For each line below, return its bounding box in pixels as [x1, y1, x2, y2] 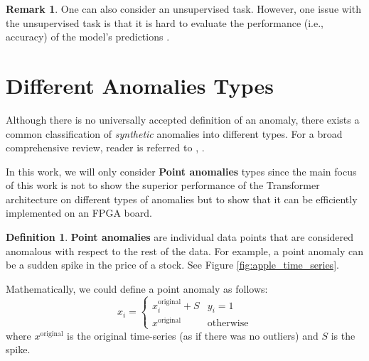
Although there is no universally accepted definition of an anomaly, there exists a [6, 112, 360, 126]
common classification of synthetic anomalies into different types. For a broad [6, 126, 343, 141]
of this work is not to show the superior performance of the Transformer [6, 178, 320, 193]
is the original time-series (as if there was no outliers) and [67, 328, 319, 343]
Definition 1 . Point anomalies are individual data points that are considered [6, 230, 354, 244]
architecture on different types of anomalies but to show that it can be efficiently [6, 191, 358, 206]
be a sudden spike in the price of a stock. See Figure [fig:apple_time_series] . [6, 257, 339, 272]
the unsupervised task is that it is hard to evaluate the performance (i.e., [6, 15, 323, 30]
